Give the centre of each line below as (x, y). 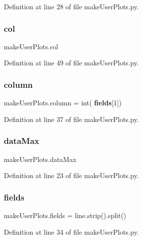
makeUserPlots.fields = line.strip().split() (65, 215)
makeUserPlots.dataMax (40, 159)
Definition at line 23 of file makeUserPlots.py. (71, 175)
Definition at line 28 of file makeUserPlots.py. (71, 6)
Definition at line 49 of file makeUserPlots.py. (71, 63)
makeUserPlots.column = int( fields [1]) (63, 103)
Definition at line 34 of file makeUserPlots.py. (71, 231)
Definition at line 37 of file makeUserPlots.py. (71, 119)
